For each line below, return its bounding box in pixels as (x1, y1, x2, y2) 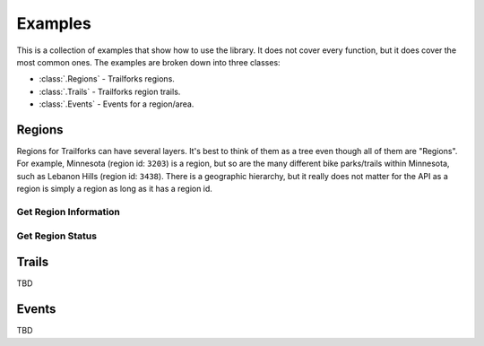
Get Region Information (16, 205, 120, 218)
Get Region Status (16, 229, 98, 242)
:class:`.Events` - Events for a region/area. (39, 99, 194, 109)
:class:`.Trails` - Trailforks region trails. (39, 86, 181, 97)
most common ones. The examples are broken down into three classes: (16, 56, 281, 67)
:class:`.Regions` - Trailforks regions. (39, 74, 175, 84)
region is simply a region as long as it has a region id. (16, 184, 212, 195)
